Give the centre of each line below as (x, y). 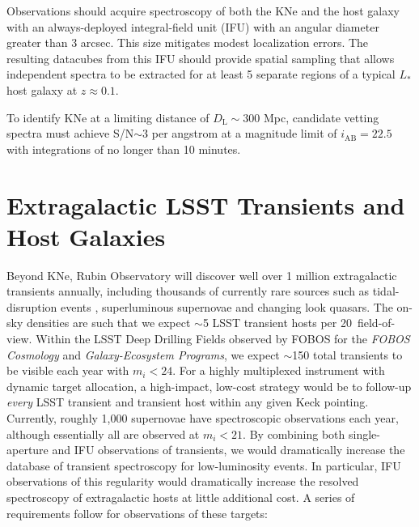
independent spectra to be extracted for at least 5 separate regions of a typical (201, 74)
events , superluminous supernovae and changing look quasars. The (227, 306)
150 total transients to (347, 354)
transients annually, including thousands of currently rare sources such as (188, 291)
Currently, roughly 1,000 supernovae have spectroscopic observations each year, (203, 418)
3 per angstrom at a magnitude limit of (240, 133)
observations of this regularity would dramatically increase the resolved (183, 481)
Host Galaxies (86, 236)
